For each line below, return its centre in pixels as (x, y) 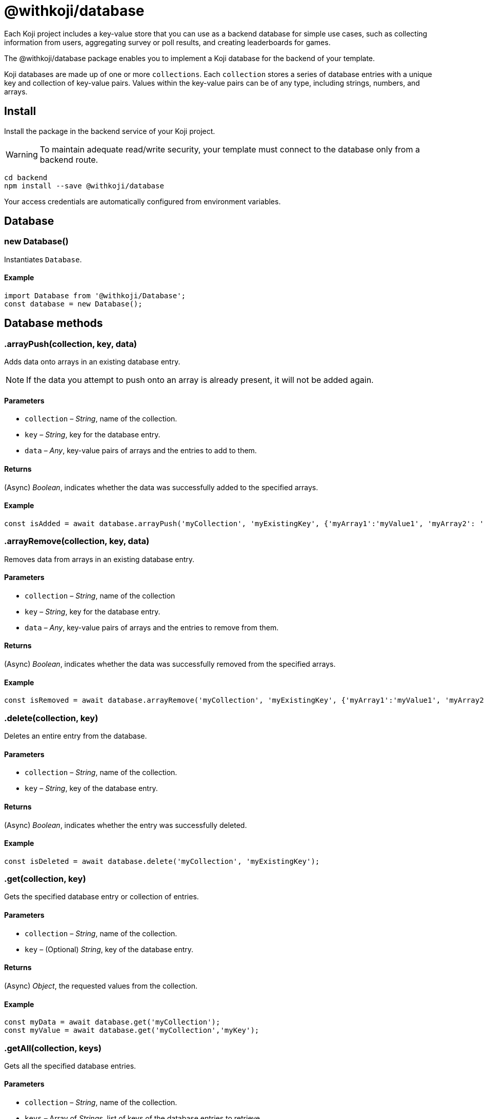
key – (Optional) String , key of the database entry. (109, 949)
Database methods (54, 323)
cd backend (26, 177)
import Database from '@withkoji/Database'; (95, 296)
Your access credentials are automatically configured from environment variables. (143, 201)
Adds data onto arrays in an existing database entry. (92, 362)
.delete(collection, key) (51, 718)
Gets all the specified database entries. (70, 1066)
